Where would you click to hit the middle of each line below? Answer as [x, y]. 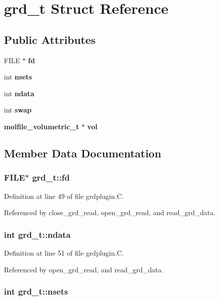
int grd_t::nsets [36, 291]
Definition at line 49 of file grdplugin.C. [64, 196]
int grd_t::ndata [37, 234]
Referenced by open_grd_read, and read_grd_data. [84, 269]
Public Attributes [50, 39]
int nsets [18, 77]
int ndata [19, 93]
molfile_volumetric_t [42, 126]
